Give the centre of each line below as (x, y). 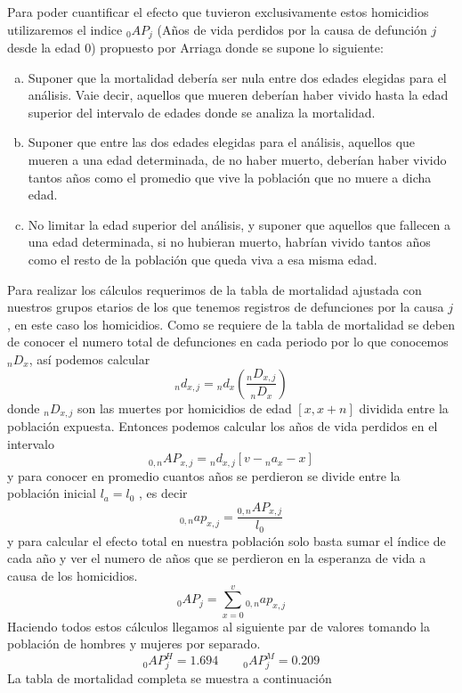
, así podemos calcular (89, 359)
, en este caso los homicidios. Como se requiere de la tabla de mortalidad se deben (231, 324)
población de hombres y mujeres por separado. (134, 644)
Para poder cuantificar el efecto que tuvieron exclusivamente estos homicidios (218, 12)
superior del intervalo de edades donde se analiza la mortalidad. (202, 112)
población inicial (52, 493)
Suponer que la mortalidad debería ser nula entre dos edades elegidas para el (237, 77)
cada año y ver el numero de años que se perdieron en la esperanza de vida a (217, 558)
